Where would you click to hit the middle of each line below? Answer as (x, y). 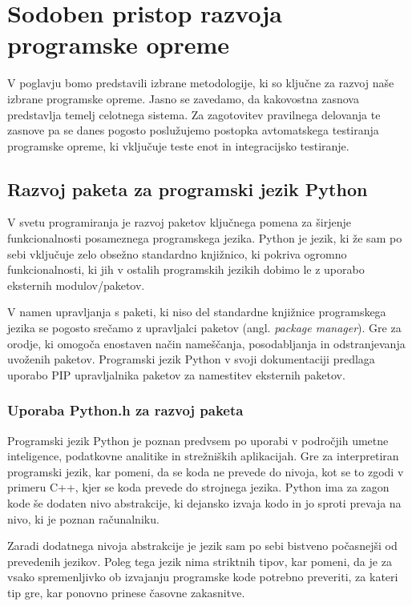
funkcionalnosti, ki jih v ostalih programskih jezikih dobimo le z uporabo (186, 269)
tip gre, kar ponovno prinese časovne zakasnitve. (126, 592)
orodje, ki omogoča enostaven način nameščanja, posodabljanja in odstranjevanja (206, 343)
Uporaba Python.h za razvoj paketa (125, 410)
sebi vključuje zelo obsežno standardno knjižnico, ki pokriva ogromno (177, 253)
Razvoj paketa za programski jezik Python (188, 189)
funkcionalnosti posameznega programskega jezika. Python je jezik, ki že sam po (205, 238)
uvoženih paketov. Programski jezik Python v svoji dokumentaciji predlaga (191, 359)
